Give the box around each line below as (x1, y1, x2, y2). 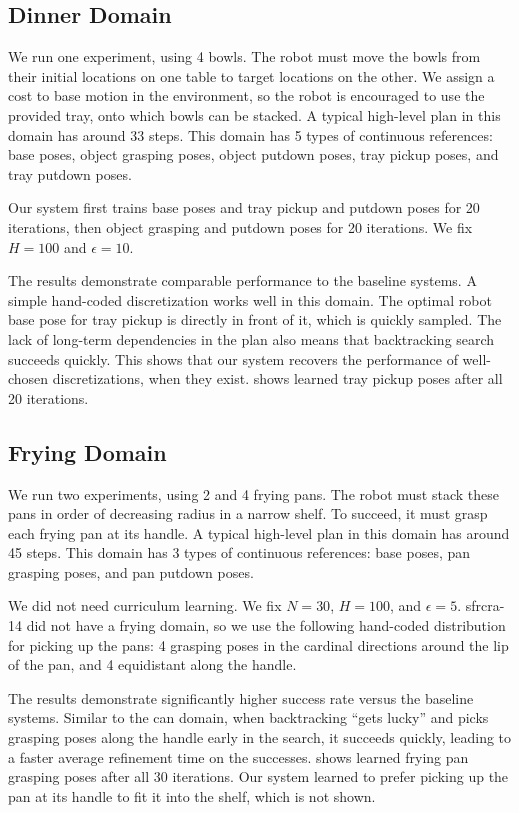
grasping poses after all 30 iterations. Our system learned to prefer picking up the (8, 766, 509, 787)
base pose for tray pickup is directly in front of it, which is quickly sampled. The (8, 309, 502, 330)
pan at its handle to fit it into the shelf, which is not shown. (8, 785, 376, 806)
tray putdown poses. (8, 163, 132, 184)
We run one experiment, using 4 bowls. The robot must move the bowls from (8, 46, 481, 67)
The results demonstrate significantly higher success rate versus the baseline (8, 687, 474, 708)
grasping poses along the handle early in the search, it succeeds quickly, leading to (8, 727, 512, 748)
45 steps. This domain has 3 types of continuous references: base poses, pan (8, 542, 471, 563)
